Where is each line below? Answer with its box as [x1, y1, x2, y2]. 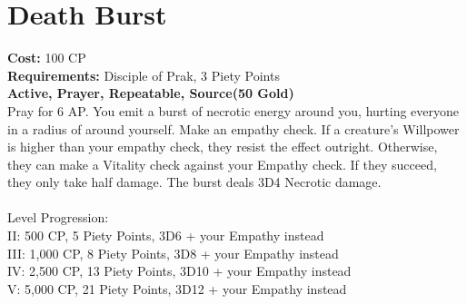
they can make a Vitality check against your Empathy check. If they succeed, [7, 154, 437, 173]
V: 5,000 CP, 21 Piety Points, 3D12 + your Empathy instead [7, 279, 347, 298]
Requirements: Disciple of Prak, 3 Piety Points [7, 65, 280, 84]
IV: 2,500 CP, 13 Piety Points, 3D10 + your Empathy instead [7, 261, 352, 280]
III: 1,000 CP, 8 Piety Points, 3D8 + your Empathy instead [7, 243, 339, 262]
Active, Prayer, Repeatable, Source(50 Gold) [7, 83, 294, 103]
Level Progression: [7, 208, 109, 227]
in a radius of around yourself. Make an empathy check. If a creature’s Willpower [7, 119, 460, 138]
